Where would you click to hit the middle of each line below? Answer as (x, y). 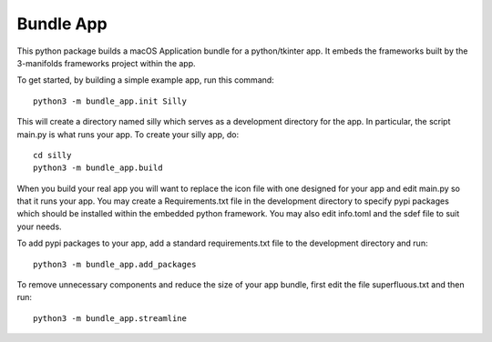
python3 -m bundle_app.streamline (110, 318)
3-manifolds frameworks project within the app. (106, 63)
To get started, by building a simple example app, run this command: (146, 80)
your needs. (40, 226)
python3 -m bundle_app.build (98, 168)
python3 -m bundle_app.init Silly (110, 101)
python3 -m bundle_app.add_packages (115, 264)
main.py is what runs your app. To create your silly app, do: (128, 134)
